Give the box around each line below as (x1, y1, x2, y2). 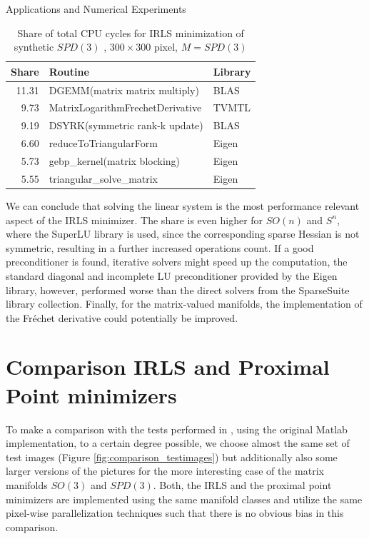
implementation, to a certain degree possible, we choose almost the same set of (6, 435, 350, 450)
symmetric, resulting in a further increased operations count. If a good (6, 240, 314, 255)
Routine (49, 64, 89, 79)
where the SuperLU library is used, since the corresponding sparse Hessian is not (6, 226, 360, 241)
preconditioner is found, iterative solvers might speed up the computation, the (6, 254, 348, 269)
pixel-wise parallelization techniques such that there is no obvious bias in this (6, 505, 344, 520)
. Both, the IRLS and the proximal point (153, 477, 332, 492)
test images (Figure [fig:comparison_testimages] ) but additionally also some (6, 449, 338, 464)
